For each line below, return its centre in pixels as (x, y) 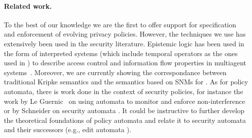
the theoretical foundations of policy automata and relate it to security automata (125, 120)
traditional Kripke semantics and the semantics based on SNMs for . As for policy (126, 82)
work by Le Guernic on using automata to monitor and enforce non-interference (125, 101)
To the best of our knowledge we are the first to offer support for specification (120, 24)
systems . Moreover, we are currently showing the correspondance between (115, 72)
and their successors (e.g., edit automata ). (68, 129)
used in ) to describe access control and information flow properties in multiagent (125, 63)
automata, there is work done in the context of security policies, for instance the (124, 91)
